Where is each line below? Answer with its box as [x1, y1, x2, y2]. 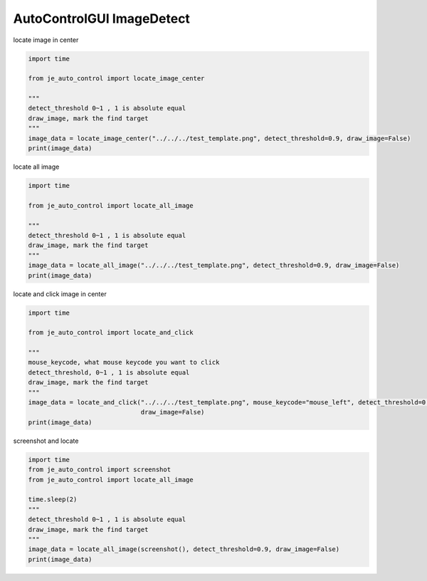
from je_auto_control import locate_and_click [28, 328, 194, 337]
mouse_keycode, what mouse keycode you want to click [28, 358, 220, 367]
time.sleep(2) [28, 496, 78, 503]
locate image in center [13, 36, 79, 44]
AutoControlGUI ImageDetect [13, 11, 190, 26]
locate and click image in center [13, 289, 107, 298]
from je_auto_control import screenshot [28, 466, 171, 473]
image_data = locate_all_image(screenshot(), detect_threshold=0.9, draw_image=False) [28, 545, 340, 553]
